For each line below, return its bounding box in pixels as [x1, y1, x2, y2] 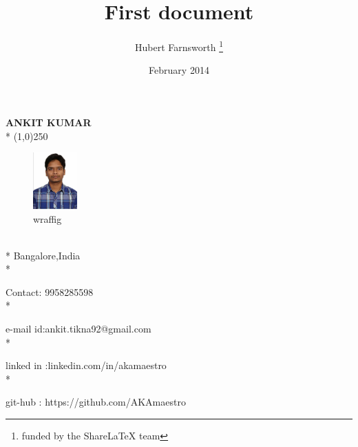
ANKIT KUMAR [6, 115, 92, 129]
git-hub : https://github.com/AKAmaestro [6, 395, 186, 409]
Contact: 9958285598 [6, 284, 94, 299]
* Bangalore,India [6, 248, 81, 262]
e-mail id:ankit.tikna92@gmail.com [6, 321, 151, 336]
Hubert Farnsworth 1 [135, 38, 223, 54]
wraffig [33, 211, 62, 226]
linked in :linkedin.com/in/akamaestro [6, 358, 167, 372]
